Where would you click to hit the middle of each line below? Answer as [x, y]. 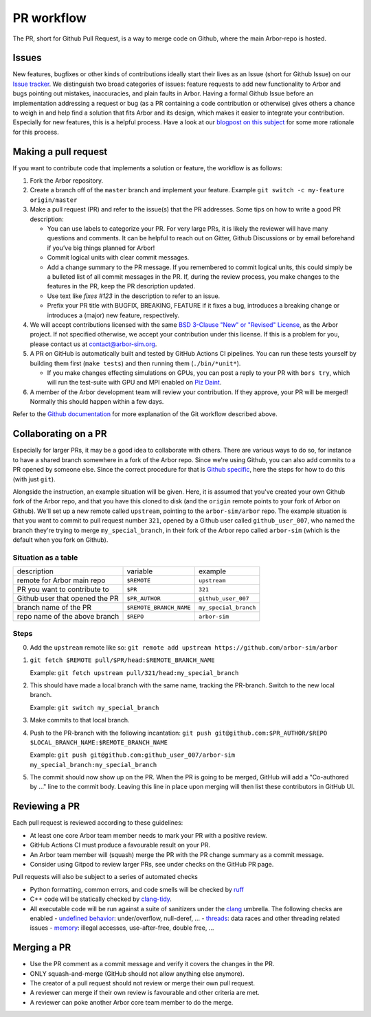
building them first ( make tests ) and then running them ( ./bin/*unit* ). [135, 363]
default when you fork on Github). [60, 540]
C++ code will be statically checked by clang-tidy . [101, 899]
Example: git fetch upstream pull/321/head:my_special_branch [134, 672]
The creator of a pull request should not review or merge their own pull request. [143, 983]
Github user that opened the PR [68, 599]
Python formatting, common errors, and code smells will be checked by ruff [137, 889]
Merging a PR [42, 948]
